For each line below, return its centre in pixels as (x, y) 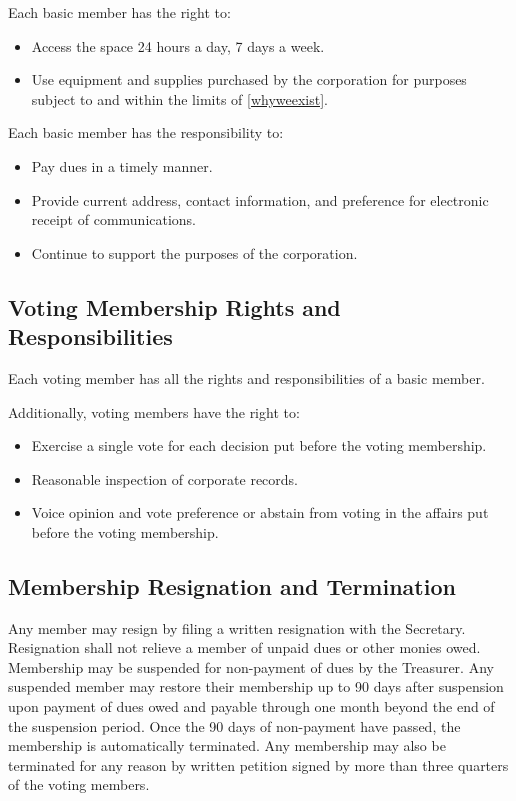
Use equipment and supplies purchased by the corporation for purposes (249, 79)
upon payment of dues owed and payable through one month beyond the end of (251, 706)
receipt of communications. (114, 219)
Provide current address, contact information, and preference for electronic (260, 199)
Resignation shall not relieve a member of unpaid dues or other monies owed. (244, 647)
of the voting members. (79, 784)
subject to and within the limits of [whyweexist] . (180, 98)
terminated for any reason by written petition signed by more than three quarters (258, 764)
